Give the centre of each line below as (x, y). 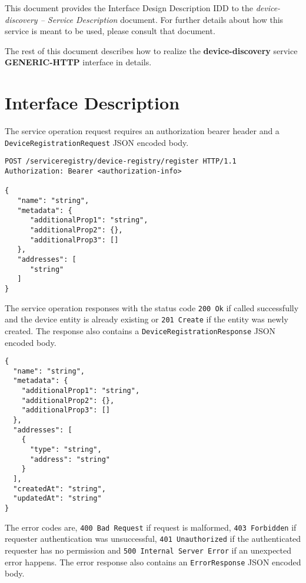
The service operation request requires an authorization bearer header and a (142, 131)
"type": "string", (66, 449)
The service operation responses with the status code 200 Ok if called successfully (152, 307)
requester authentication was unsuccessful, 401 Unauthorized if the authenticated (153, 539)
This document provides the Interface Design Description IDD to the (129, 8)
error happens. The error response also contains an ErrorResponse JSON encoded (153, 562)
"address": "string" (70, 459)
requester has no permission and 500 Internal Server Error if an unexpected (148, 550)
